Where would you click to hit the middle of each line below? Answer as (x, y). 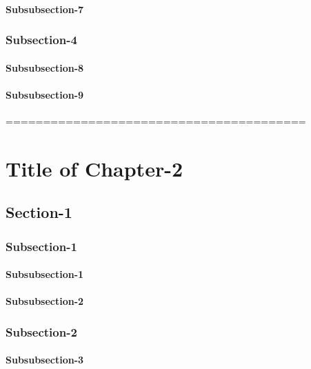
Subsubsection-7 (45, 9)
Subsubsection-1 (45, 274)
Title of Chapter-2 (94, 168)
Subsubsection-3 (45, 360)
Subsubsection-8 (45, 67)
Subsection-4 (41, 40)
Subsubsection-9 (45, 94)
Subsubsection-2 (45, 301)
